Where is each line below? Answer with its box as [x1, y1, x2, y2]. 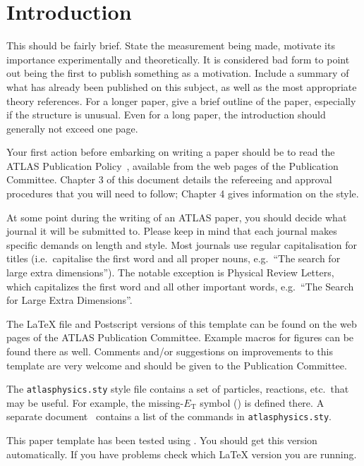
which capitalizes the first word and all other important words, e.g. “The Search [6, 278, 354, 293]
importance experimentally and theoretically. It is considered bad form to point [6, 51, 350, 66]
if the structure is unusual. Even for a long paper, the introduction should [6, 107, 326, 122]
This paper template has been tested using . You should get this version [6, 433, 317, 448]
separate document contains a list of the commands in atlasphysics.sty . [6, 409, 332, 424]
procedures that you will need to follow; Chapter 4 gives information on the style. [6, 186, 359, 201]
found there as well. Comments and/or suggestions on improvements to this [6, 344, 334, 358]
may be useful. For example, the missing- [6, 395, 184, 410]
